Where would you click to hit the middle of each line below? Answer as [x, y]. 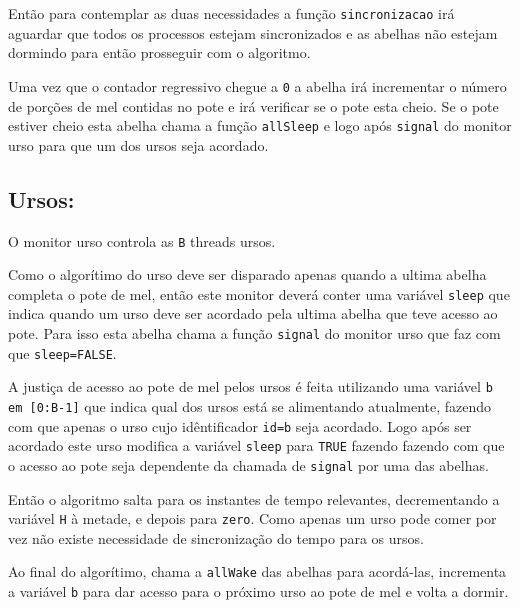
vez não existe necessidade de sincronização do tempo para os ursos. [216, 537]
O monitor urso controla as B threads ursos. [142, 240]
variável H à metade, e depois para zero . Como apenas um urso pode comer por [252, 518]
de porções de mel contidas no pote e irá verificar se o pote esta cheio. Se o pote [253, 105]
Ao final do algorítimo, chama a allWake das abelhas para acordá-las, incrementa [257, 571]
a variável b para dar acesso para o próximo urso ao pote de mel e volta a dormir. [258, 591]
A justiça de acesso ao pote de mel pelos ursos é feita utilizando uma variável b [250, 386]
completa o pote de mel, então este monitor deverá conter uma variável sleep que [259, 293]
